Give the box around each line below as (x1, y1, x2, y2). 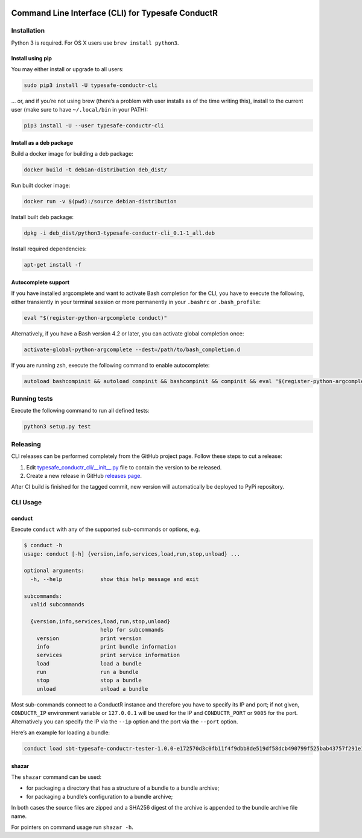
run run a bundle (36, 668, 139, 676)
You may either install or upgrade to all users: (11, 66, 124, 73)
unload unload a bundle (36, 685, 148, 692)
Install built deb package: (11, 214, 74, 221)
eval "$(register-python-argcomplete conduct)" (24, 314, 167, 321)
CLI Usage (11, 498, 42, 507)
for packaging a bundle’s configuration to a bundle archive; (26, 793, 173, 800)
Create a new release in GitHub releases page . (26, 472, 142, 479)
